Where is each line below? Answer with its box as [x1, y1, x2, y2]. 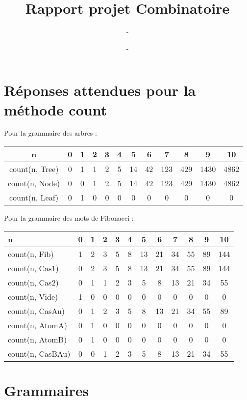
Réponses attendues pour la [4, 80, 196, 100]
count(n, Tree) [9, 163, 59, 175]
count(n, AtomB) [8, 333, 67, 345]
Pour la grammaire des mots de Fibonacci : [4, 213, 134, 223]
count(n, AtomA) [8, 319, 67, 331]
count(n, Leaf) [9, 192, 59, 203]
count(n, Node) [8, 177, 60, 189]
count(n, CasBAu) [8, 347, 71, 359]
